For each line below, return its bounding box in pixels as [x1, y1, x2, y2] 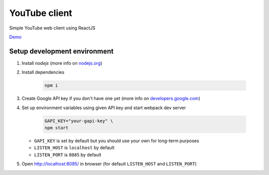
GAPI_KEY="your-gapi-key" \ [44, 118, 113, 124]
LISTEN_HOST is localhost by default [34, 145, 115, 151]
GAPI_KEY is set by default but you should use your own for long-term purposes [34, 138, 199, 144]
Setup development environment [9, 47, 114, 55]
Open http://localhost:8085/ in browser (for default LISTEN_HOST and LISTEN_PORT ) [21, 161, 197, 167]
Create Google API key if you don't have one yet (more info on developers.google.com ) [21, 95, 200, 102]
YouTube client [9, 7, 72, 18]
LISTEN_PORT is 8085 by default [34, 152, 102, 158]
